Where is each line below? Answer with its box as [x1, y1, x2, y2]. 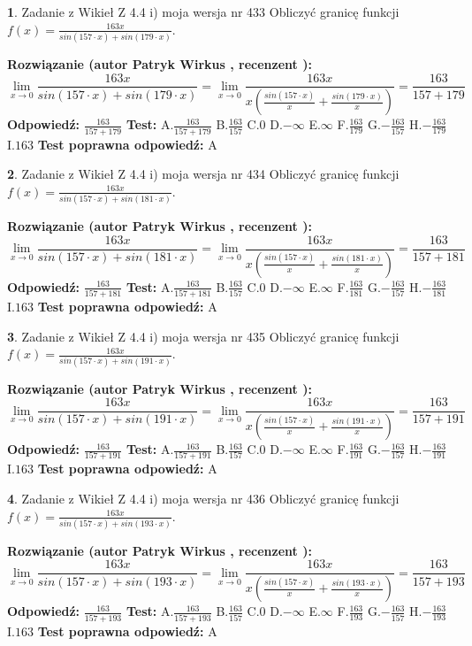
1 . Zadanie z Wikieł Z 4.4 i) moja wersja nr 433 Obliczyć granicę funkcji [7, 3, 400, 20]
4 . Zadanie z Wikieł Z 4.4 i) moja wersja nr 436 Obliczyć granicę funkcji [7, 488, 400, 507]
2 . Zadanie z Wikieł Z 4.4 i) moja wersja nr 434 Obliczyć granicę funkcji [7, 165, 400, 183]
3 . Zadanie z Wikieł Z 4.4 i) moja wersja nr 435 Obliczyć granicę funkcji [7, 327, 400, 345]
